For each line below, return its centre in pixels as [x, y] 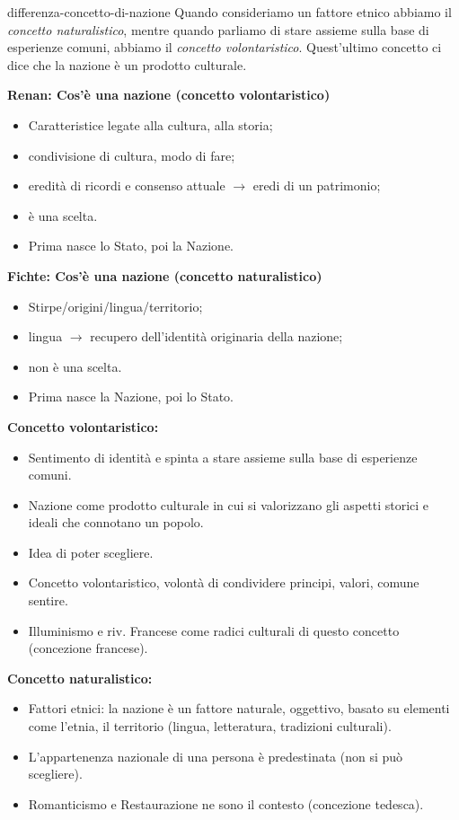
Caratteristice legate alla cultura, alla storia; [150, 124]
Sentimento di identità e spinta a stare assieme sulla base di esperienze [223, 457]
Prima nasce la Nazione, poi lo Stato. [131, 397]
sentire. [48, 600]
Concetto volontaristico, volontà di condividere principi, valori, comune [224, 582]
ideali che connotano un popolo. [116, 522]
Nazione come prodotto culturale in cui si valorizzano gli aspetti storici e [229, 504]
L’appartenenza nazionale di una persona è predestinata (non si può [216, 756]
